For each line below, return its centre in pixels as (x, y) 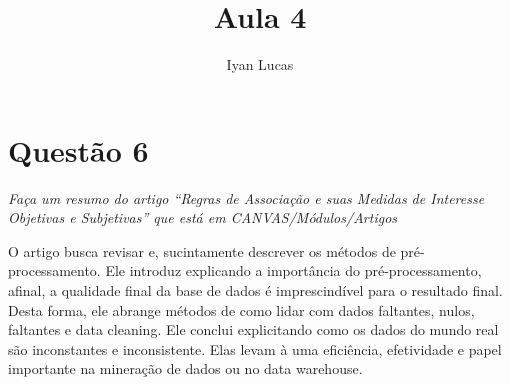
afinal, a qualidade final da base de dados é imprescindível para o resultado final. (255, 290)
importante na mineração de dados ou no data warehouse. (185, 368)
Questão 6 (78, 149)
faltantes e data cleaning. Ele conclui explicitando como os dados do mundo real (253, 329)
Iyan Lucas (260, 64)
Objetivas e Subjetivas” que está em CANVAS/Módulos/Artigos (203, 217)
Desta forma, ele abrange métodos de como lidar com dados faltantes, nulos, (241, 309)
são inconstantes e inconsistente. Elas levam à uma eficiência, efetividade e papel (255, 348)
